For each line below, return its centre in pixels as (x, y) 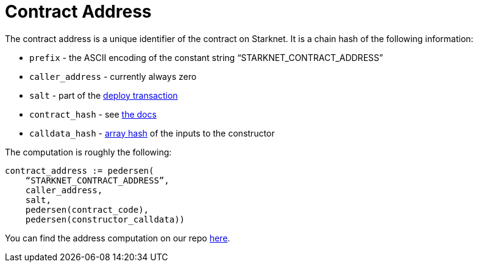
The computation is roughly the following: (88, 152)
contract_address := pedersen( (80, 170)
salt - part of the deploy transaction (104, 95)
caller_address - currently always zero (113, 76)
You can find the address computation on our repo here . (118, 238)
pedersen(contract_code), (87, 209)
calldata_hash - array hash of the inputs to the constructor (152, 133)
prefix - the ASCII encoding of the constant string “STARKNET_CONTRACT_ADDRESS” (206, 57)
